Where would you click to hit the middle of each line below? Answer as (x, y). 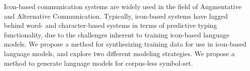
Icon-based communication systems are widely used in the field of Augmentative (123, 6)
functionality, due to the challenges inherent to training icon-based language (117, 34)
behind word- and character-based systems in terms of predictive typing (110, 25)
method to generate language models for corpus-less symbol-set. (99, 63)
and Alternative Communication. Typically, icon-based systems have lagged (116, 16)
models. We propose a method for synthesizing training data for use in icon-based (125, 44)
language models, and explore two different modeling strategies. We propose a (119, 53)
